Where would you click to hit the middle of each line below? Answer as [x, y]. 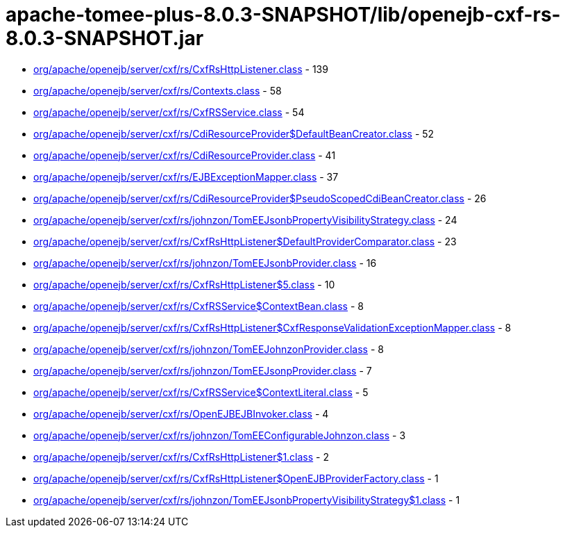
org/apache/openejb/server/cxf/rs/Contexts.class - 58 [158, 90]
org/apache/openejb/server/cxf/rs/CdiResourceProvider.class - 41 [185, 155]
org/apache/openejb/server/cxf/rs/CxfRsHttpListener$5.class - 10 [184, 284]
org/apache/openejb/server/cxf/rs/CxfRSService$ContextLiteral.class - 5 [201, 392]
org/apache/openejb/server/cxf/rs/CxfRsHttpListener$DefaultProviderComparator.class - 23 [245, 241]
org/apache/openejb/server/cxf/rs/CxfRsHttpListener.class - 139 [181, 69]
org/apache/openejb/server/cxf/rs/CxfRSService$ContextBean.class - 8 [199, 306]
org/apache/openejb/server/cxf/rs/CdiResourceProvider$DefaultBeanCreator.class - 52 [234, 133]
